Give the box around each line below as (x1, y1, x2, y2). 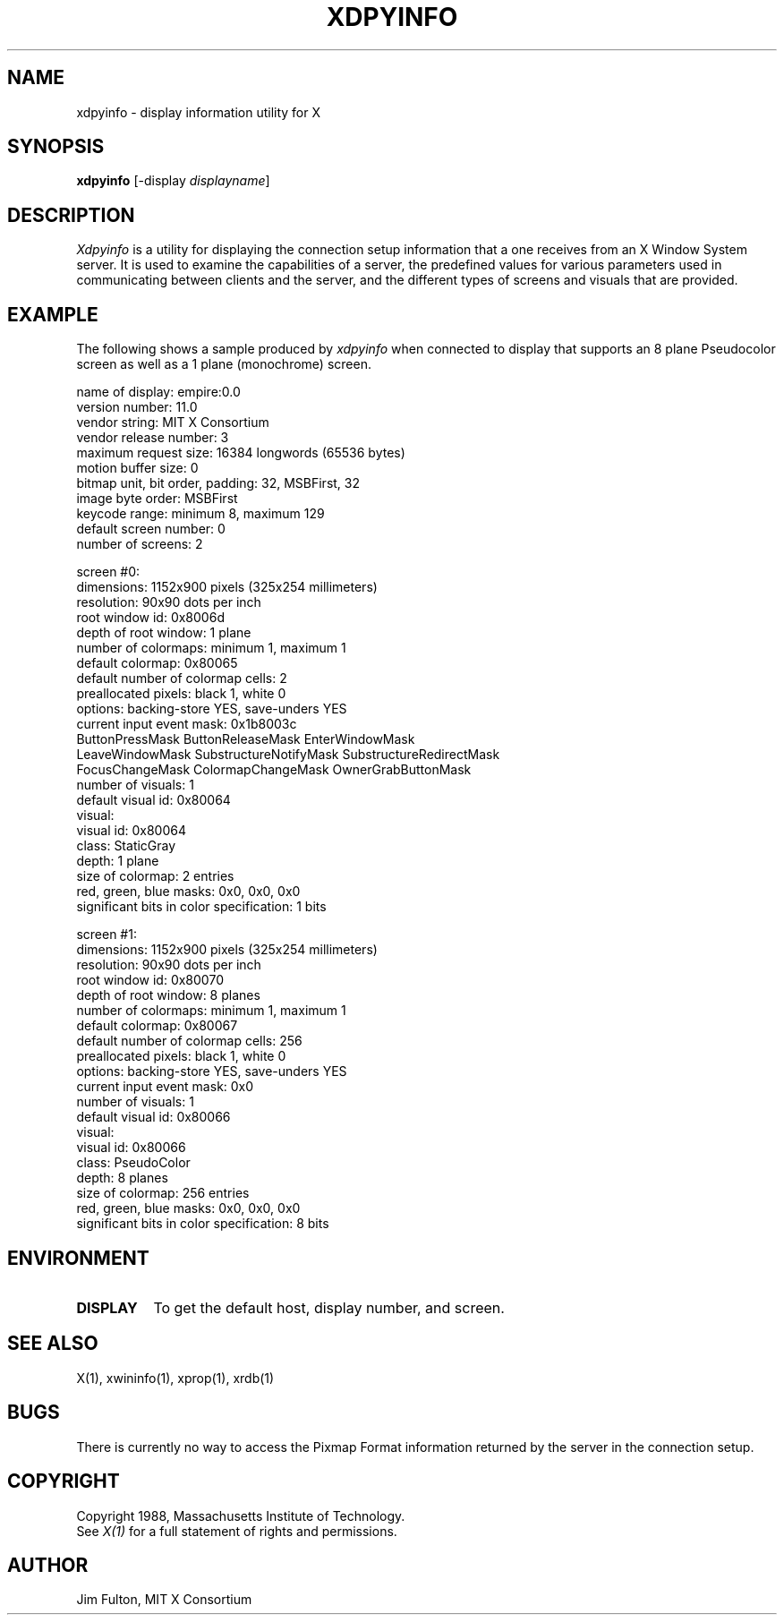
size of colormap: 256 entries (76, 1185, 250, 1201)
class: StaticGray (76, 838, 176, 854)
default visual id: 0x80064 (76, 792, 231, 808)
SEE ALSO (7, 1332, 98, 1355)
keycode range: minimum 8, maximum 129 (76, 506, 325, 522)
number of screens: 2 (76, 536, 203, 552)
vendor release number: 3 (76, 430, 229, 446)
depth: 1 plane (76, 853, 159, 869)
